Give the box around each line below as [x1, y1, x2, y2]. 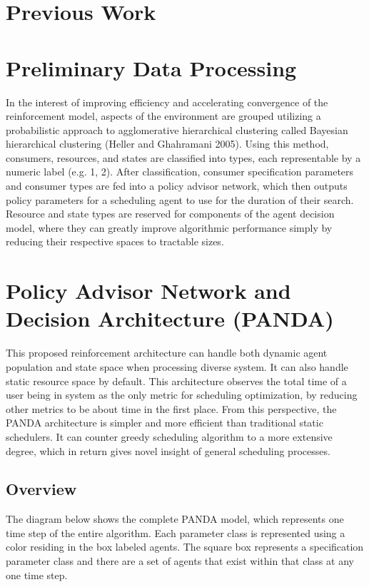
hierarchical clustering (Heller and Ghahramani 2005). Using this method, [6, 136, 329, 151]
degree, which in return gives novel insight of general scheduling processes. [6, 443, 330, 458]
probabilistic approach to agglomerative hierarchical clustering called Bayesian [6, 122, 348, 137]
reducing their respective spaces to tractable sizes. [6, 234, 224, 249]
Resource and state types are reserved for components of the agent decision [6, 206, 335, 221]
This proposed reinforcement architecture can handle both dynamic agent [6, 345, 328, 360]
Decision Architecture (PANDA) [6, 304, 334, 333]
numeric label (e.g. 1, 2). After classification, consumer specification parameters [6, 164, 354, 179]
